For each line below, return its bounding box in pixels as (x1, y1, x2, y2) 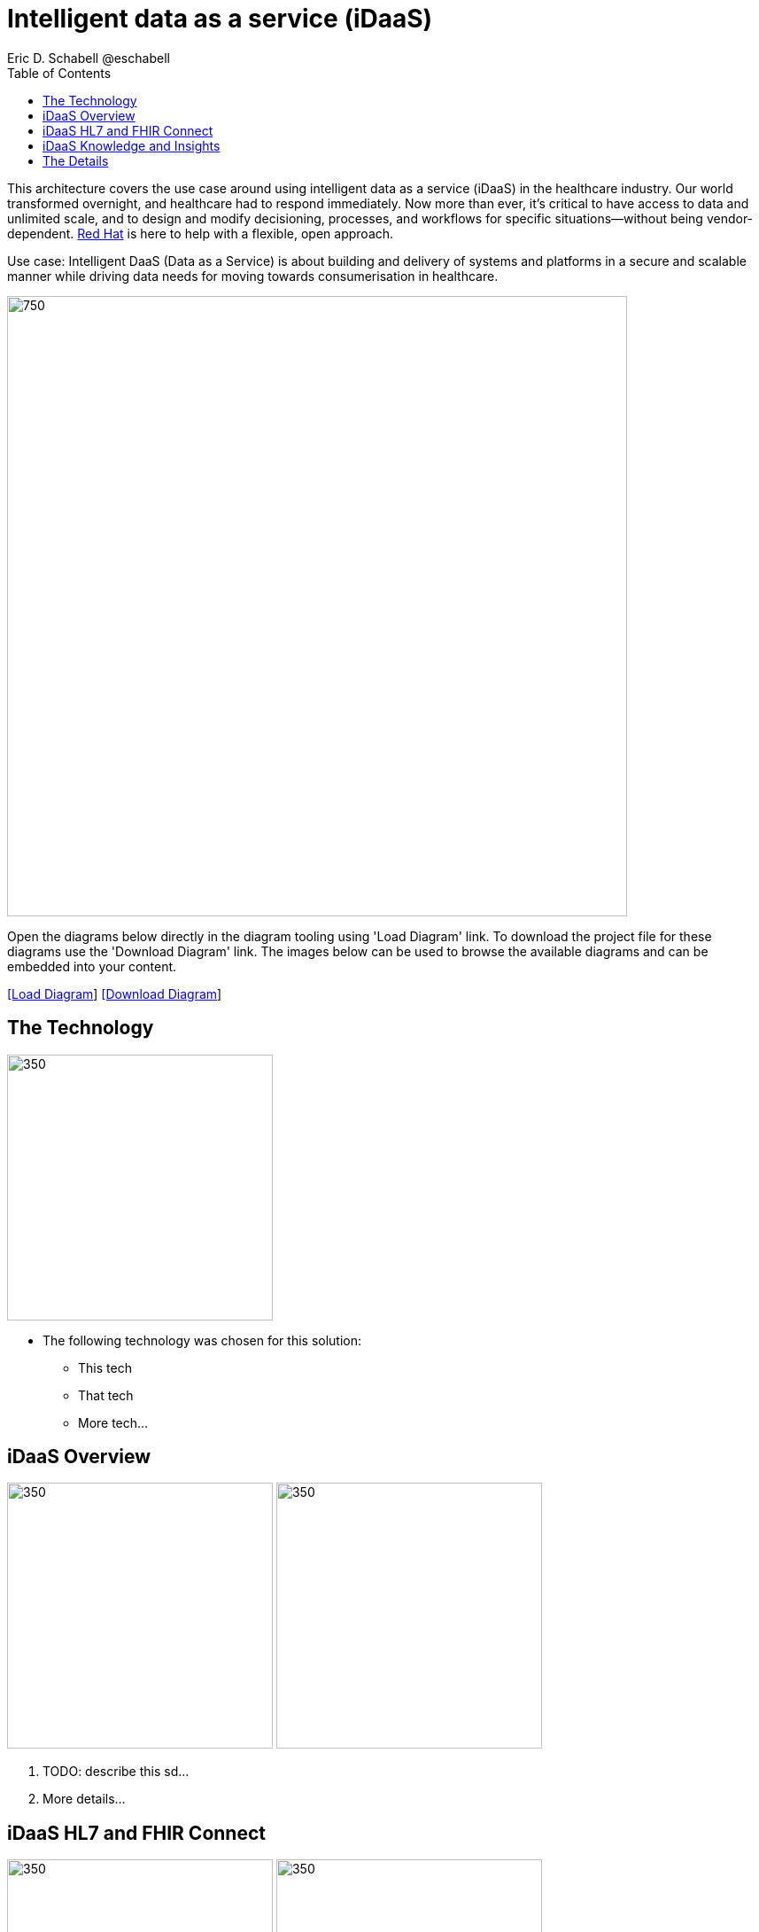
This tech (78, 1359, 132, 1375)
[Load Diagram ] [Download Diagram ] (7, 985, 222, 1001)
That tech (78, 1387, 134, 1403)
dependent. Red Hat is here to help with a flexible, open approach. (7, 225, 394, 241)
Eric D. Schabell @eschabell (7, 50, 170, 66)
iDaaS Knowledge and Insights (43, 137, 221, 153)
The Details (43, 152, 109, 168)
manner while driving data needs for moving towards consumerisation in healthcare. (7, 268, 499, 284)
